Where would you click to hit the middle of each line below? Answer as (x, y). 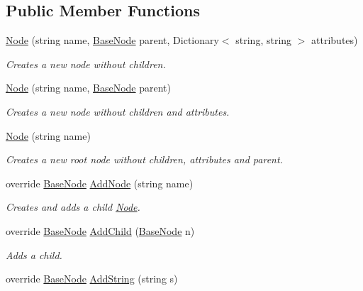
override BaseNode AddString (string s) (92, 279)
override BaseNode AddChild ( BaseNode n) (100, 230)
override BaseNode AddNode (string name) (100, 183)
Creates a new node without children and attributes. (118, 111)
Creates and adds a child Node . (73, 207)
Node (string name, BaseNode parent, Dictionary (112, 40)
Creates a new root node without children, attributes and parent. (144, 159)
